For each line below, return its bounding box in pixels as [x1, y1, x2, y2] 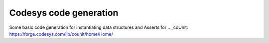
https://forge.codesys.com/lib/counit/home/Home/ [9, 31, 113, 37]
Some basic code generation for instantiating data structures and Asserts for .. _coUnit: [9, 24, 188, 30]
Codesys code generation [9, 7, 119, 18]
